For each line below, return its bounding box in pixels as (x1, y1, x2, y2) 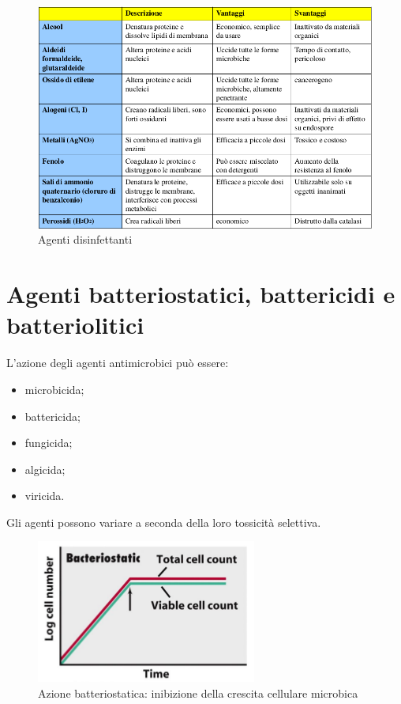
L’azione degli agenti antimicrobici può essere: (6, 354, 229, 371)
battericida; (24, 407, 81, 424)
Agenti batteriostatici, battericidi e (6, 278, 395, 310)
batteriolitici (6, 308, 144, 341)
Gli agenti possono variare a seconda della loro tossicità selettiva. (6, 513, 321, 530)
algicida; (24, 460, 66, 477)
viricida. (24, 487, 65, 504)
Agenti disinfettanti (38, 231, 133, 248)
